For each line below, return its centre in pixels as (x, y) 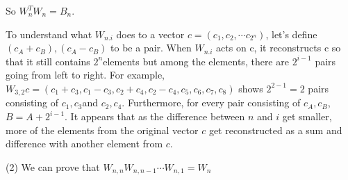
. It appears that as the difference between (155, 116)
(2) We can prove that (53, 166)
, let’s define (291, 34)
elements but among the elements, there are (196, 61)
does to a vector (150, 34)
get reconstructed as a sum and (275, 130)
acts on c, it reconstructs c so (279, 48)
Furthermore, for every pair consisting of (214, 103)
